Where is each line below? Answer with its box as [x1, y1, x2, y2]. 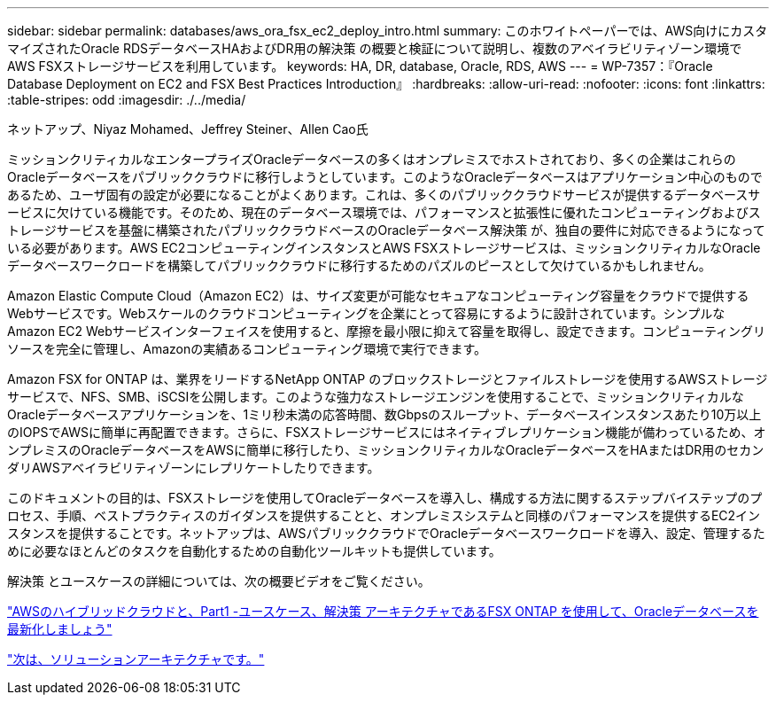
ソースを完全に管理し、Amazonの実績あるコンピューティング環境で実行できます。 [7, 341, 487, 356]
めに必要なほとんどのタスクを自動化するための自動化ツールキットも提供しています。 [7, 543, 501, 558]
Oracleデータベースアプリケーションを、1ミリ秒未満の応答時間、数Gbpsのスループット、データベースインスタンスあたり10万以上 [7, 407, 762, 422]
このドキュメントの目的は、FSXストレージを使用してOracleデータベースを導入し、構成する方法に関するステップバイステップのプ [7, 490, 763, 505]
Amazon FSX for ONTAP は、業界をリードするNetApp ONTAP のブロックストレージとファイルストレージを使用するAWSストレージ [7, 371, 768, 386]
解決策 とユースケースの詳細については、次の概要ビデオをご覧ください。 [7, 573, 431, 589]
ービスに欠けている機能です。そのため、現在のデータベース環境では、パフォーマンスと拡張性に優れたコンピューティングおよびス [7, 205, 761, 220]
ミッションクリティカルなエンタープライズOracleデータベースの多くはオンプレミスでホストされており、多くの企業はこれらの [7, 152, 736, 167]
